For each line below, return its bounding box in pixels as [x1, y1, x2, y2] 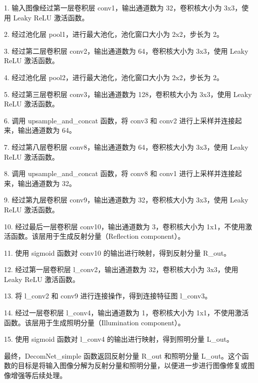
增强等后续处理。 [10, 370, 67, 381]
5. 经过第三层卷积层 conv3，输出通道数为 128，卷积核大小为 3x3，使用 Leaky [4, 89, 252, 99]
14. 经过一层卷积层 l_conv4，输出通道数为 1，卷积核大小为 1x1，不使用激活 [4, 307, 249, 318]
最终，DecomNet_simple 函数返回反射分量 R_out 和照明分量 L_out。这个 [4, 350, 242, 361]
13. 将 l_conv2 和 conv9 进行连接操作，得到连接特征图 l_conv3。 [4, 290, 212, 301]
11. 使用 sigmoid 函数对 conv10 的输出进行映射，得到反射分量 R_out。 [4, 247, 231, 258]
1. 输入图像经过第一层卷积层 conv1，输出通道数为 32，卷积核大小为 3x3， [4, 2, 242, 12]
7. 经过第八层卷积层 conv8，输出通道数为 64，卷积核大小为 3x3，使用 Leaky [4, 141, 249, 152]
